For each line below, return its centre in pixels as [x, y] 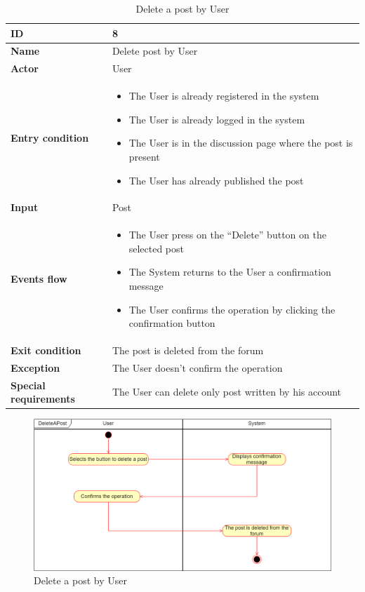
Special [28, 385]
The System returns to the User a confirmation [230, 272]
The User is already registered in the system [224, 96]
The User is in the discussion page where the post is [241, 143]
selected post [156, 248]
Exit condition [46, 350]
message [146, 285]
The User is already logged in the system [217, 119]
